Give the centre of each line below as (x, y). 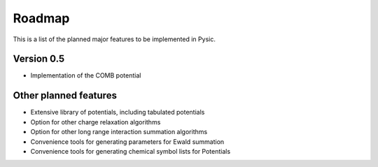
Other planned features (65, 95)
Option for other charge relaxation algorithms (96, 122)
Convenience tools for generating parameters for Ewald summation (127, 141)
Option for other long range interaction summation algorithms (119, 132)
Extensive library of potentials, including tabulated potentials (118, 112)
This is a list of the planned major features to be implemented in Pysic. (114, 39)
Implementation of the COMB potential (86, 75)
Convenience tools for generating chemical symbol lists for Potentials (131, 151)
